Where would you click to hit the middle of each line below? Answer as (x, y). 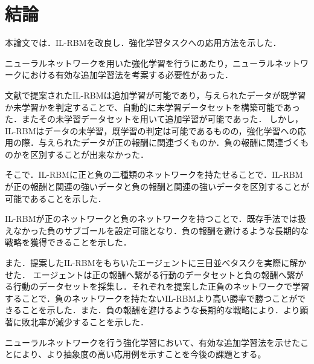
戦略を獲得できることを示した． (68, 242)
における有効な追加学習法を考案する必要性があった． (127, 75)
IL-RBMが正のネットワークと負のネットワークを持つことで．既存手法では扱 (155, 219)
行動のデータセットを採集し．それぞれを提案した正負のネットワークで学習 (161, 286)
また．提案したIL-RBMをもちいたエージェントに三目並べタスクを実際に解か (156, 263)
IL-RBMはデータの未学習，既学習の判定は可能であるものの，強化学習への (151, 130)
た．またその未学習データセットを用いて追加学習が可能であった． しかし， (154, 119)
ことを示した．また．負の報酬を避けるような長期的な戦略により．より (161, 310)
